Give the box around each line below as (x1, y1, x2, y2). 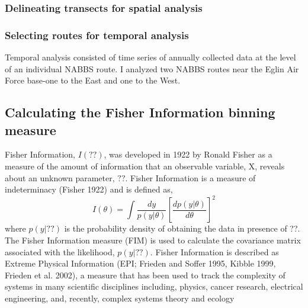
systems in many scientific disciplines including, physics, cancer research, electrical (5, 280, 303, 293)
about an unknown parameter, (5, 171, 115, 184)
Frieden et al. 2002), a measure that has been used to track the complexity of (5, 268, 285, 281)
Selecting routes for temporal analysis (5, 27, 189, 42)
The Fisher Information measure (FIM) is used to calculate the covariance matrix (5, 233, 301, 246)
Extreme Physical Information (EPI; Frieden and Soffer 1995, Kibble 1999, (5, 257, 276, 269)
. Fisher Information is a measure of (125, 171, 256, 184)
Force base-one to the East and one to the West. (5, 74, 181, 86)
